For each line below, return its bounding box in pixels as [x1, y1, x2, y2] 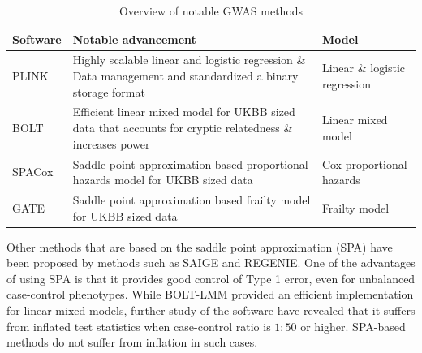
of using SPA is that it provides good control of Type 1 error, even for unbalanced [6, 269, 416, 286]
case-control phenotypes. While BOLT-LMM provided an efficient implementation [6, 286, 414, 303]
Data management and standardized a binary [72, 67, 299, 84]
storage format [72, 83, 145, 100]
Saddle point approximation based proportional [72, 155, 308, 172]
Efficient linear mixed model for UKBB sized [72, 103, 295, 120]
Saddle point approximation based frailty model [72, 191, 311, 208]
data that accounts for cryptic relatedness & [72, 119, 293, 136]
